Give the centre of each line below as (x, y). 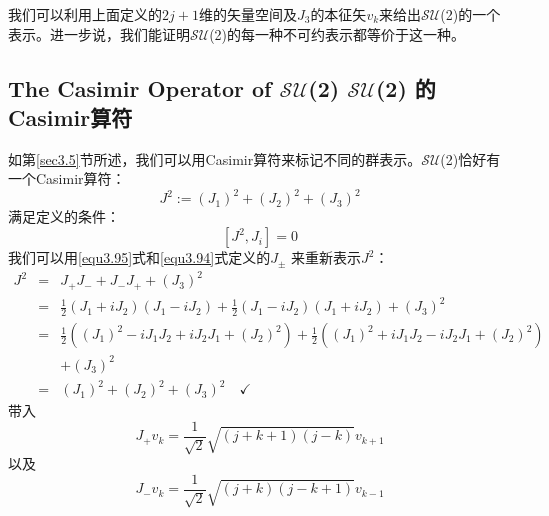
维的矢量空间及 (247, 14)
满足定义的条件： (64, 216)
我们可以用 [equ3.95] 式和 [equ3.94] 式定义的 (139, 257)
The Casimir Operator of (140, 87)
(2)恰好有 (470, 158)
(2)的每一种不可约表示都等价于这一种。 (337, 33)
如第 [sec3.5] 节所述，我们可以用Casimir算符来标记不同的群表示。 (215, 158)
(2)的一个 (470, 14)
